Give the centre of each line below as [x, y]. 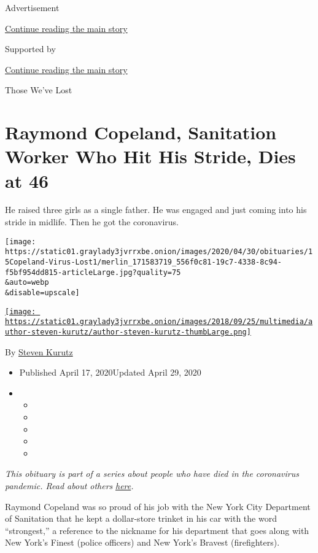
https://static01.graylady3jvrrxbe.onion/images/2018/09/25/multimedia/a [159, 322]
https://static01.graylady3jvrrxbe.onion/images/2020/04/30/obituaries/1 [159, 252]
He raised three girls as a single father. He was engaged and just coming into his [156, 210]
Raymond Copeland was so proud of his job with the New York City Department [158, 506]
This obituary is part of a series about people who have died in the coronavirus [152, 474]
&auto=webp [27, 283]
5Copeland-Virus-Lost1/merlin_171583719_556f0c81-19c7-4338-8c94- [144, 262]
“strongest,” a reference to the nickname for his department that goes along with [157, 530]
